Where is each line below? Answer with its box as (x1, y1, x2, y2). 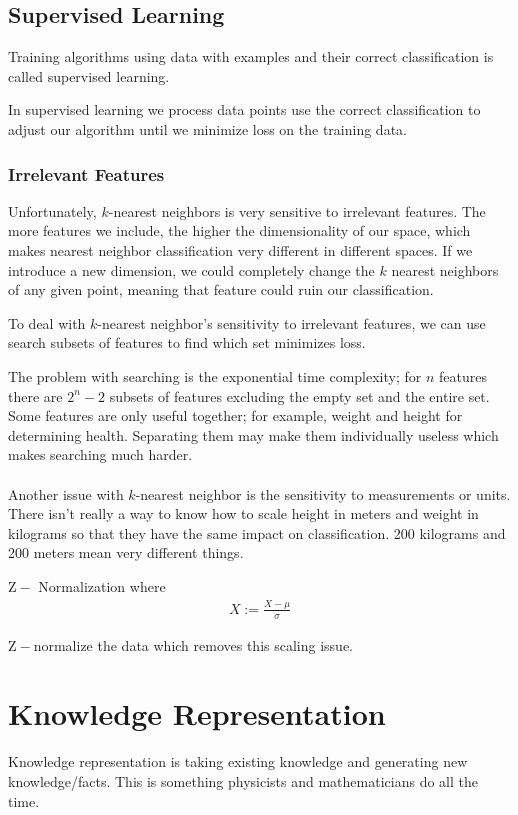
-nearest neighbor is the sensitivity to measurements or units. (135, 483, 511, 504)
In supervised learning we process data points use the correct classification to (8, 99, 481, 120)
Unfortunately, (8, 200, 97, 221)
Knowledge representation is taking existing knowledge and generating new (8, 751, 468, 772)
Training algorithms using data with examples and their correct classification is (8, 46, 494, 67)
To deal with (8, 312, 86, 333)
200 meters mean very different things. (8, 542, 244, 563)
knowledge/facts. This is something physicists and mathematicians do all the (8, 770, 478, 791)
